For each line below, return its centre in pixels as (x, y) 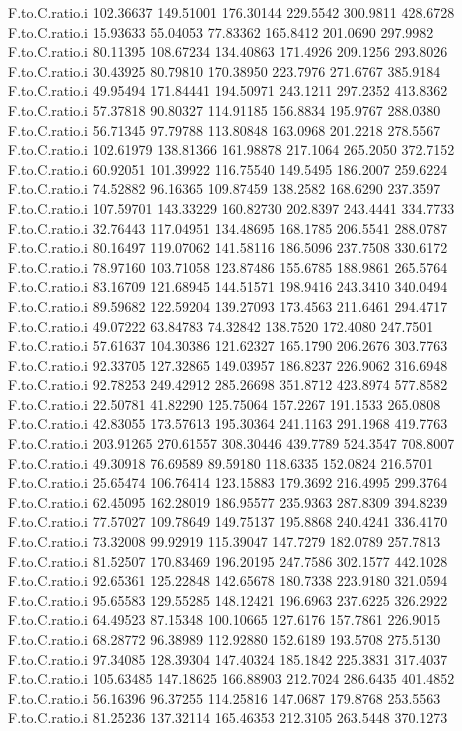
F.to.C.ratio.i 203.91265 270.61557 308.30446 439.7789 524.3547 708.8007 (231, 443)
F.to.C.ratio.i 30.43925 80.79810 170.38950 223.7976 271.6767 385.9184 (224, 70)
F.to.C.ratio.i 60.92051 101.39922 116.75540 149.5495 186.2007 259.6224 (228, 168)
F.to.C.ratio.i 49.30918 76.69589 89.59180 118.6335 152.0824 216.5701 (221, 462)
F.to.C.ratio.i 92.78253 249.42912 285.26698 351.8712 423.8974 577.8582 (228, 384)
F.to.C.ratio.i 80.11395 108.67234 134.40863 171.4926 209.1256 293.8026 (228, 51)
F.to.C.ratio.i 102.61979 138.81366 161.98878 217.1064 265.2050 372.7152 (231, 149)
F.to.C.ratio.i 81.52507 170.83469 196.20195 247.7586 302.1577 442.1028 (228, 560)
